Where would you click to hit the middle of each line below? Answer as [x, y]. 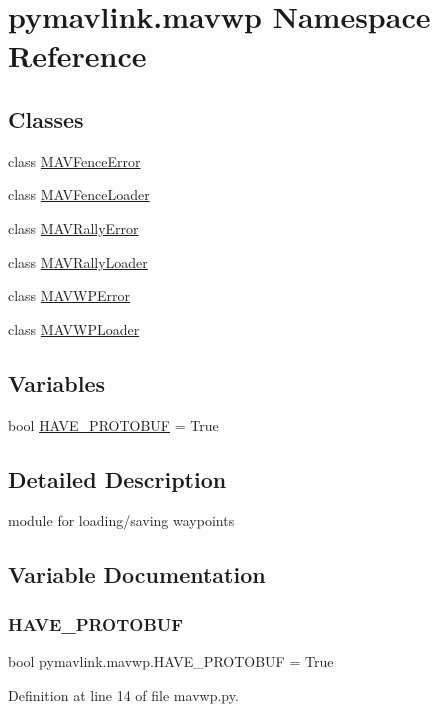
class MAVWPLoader [74, 328]
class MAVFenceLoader [79, 194]
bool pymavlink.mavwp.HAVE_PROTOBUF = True [171, 660]
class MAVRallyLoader [78, 261]
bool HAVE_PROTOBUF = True [113, 424]
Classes [46, 118]
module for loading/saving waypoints [121, 520]
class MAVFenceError [74, 160]
